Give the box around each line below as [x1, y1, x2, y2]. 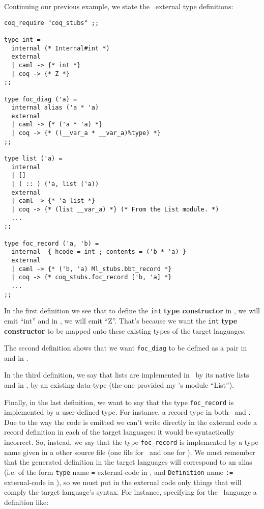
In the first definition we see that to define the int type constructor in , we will [4, 305, 260, 316]
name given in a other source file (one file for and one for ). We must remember [4, 446, 255, 457]
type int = [4, 36, 41, 43]
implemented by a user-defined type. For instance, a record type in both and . [4, 407, 251, 417]
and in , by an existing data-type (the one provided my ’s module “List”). [4, 380, 234, 390]
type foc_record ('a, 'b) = [4, 239, 99, 247]
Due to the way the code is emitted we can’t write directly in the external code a [4, 416, 257, 427]
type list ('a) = [4, 155, 63, 163]
